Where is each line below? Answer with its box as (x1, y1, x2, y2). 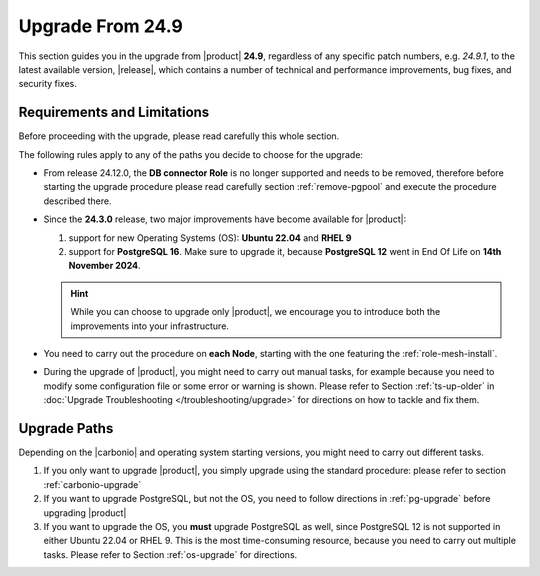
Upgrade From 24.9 (18, 15, 184, 37)
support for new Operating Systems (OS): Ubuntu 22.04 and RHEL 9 (68, 231, 352, 244)
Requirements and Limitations (18, 104, 210, 121)
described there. (43, 195, 112, 207)
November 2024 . (68, 260, 141, 272)
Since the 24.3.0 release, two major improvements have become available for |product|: (43, 213, 407, 225)
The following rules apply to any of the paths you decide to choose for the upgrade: (18, 148, 364, 160)
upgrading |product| (43, 506, 127, 519)
